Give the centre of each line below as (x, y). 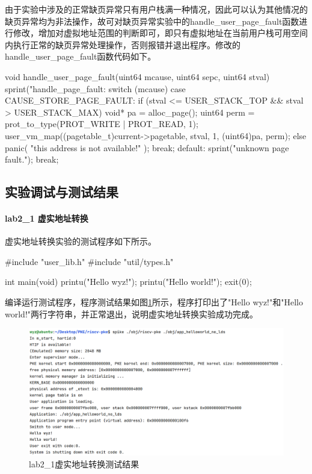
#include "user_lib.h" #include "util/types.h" (89, 261)
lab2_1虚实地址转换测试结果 (84, 464)
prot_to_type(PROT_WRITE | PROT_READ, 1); (102, 124)
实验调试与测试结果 (62, 192)
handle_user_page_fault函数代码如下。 (81, 56)
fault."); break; (32, 159)
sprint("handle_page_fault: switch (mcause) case (95, 88)
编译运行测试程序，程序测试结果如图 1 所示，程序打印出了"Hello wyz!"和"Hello (154, 302)
